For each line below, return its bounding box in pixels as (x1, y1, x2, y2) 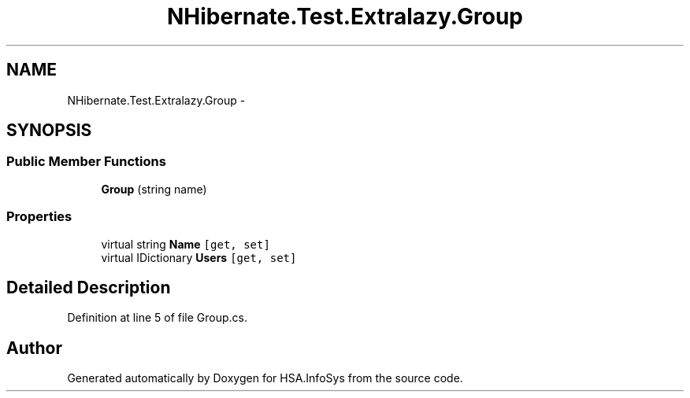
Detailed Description (6, 277, 171, 297)
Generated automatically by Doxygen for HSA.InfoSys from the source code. (67, 371, 463, 385)
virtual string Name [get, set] (101, 237, 270, 251)
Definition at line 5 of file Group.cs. (67, 311, 247, 325)
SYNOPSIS (6, 120, 92, 141)
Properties (6, 208, 72, 225)
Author (6, 337, 62, 358)
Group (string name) (101, 182, 207, 196)
